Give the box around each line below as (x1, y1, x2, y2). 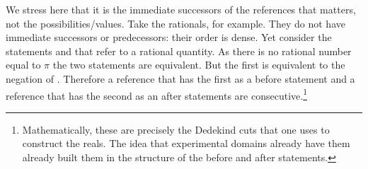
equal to (6, 57, 41, 72)
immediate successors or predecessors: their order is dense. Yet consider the (6, 30, 332, 45)
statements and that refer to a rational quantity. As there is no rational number (6, 43, 352, 58)
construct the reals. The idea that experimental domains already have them (22, 136, 350, 151)
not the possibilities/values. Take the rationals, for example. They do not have (6, 16, 345, 30)
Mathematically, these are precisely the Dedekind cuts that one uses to (22, 122, 330, 136)
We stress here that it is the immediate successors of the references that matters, (6, 2, 356, 16)
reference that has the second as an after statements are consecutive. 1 (6, 86, 307, 103)
